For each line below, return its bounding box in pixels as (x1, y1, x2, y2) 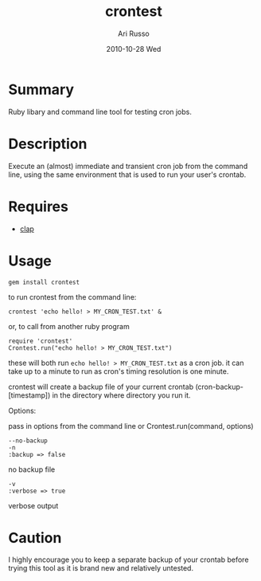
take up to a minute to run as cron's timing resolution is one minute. (8, 366, 229, 376)
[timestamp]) (8, 390, 51, 400)
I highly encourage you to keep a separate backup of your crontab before (8, 555, 249, 564)
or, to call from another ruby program (8, 321, 130, 331)
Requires (8, 198, 69, 215)
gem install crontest (8, 278, 80, 286)
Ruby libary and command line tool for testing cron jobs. (8, 107, 193, 116)
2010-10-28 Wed (106, 44, 162, 53)
